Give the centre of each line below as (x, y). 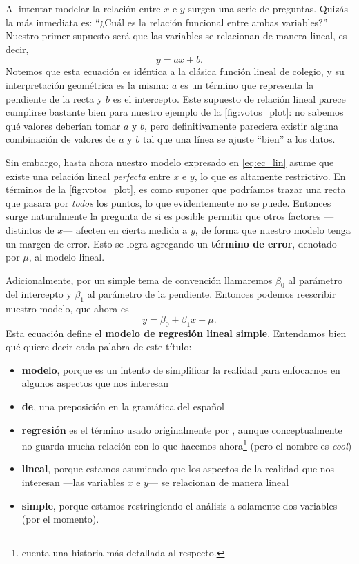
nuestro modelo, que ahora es (67, 309)
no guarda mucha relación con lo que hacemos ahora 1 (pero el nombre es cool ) (187, 444)
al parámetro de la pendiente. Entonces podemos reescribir (212, 294)
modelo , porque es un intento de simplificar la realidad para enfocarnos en (181, 369)
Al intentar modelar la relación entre (83, 8)
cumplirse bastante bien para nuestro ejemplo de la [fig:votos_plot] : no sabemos (175, 112)
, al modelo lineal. (67, 257)
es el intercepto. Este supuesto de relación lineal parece (229, 98)
